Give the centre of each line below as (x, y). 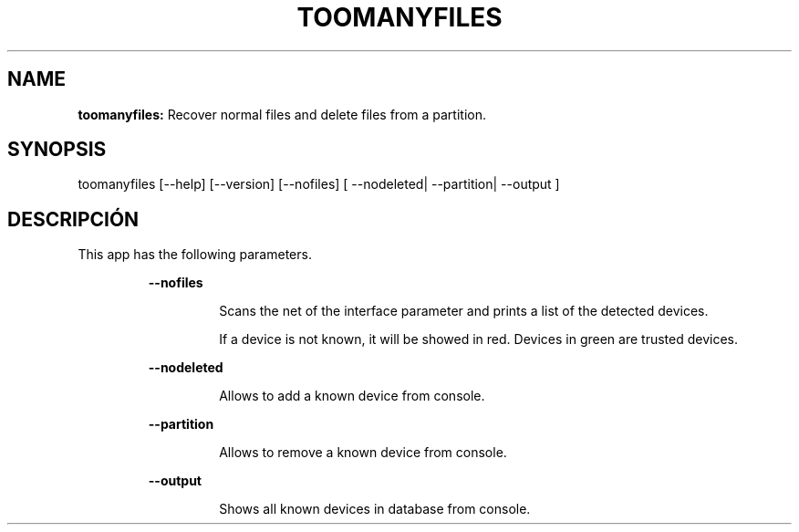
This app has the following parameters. (195, 255)
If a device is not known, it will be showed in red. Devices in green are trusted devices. (478, 339)
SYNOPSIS (57, 150)
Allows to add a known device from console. (352, 396)
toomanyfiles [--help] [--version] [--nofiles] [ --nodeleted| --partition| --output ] (319, 184)
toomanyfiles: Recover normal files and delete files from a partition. (282, 114)
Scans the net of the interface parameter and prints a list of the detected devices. (464, 311)
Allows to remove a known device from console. (363, 453)
